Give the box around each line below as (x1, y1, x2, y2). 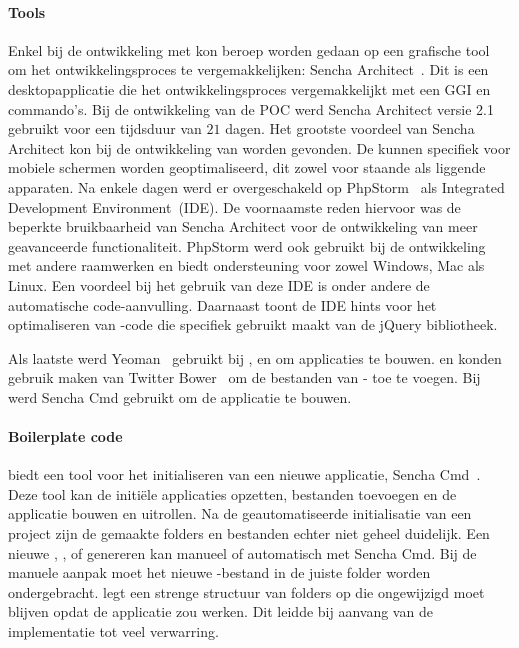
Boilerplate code (8, 426, 123, 447)
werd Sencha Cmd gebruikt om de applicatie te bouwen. (8, 386, 352, 407)
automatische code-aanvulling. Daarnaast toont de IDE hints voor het (8, 294, 437, 315)
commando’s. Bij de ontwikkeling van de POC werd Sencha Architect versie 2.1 (8, 98, 494, 119)
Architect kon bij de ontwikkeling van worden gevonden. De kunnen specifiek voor (8, 137, 511, 158)
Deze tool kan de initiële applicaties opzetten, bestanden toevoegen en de (8, 483, 457, 504)
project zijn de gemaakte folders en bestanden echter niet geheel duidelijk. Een (8, 523, 490, 544)
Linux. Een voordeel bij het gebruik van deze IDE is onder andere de (8, 274, 430, 295)
